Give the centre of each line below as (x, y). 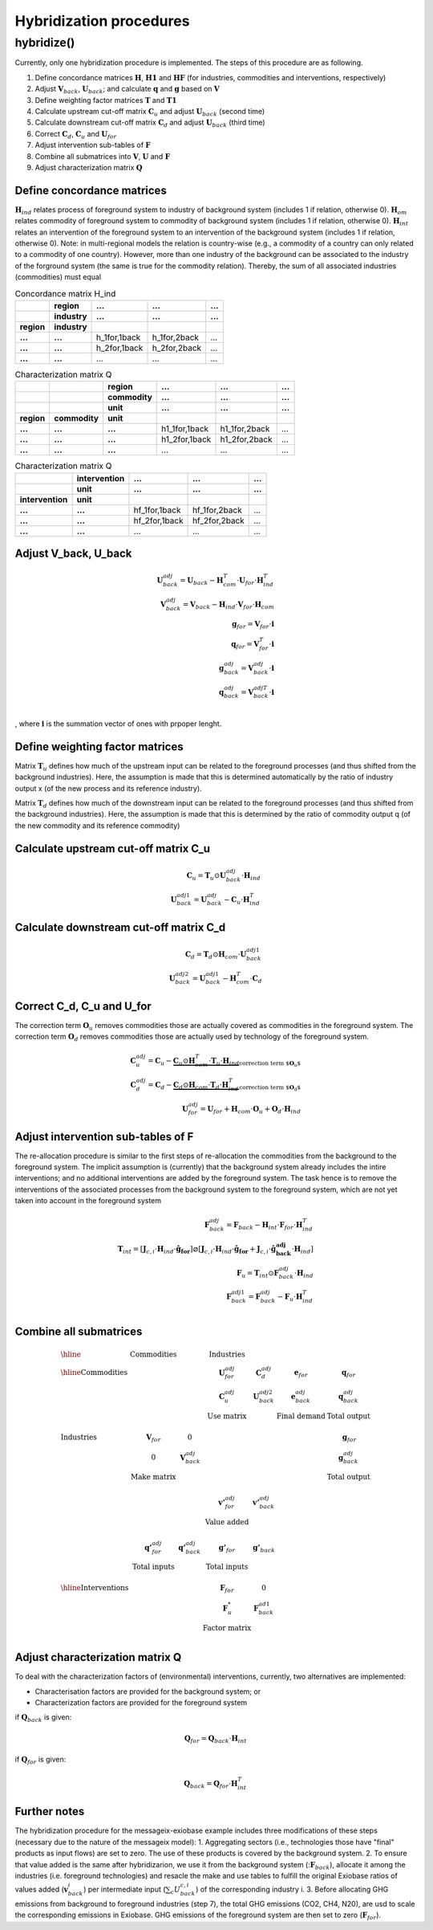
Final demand (301, 1416)
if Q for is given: (40, 1761)
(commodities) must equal (58, 277)
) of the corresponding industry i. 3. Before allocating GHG (292, 1889)
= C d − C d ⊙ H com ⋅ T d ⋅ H (188, 1086)
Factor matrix (227, 1628)
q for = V (245, 645)
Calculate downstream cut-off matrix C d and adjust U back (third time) (150, 123)
